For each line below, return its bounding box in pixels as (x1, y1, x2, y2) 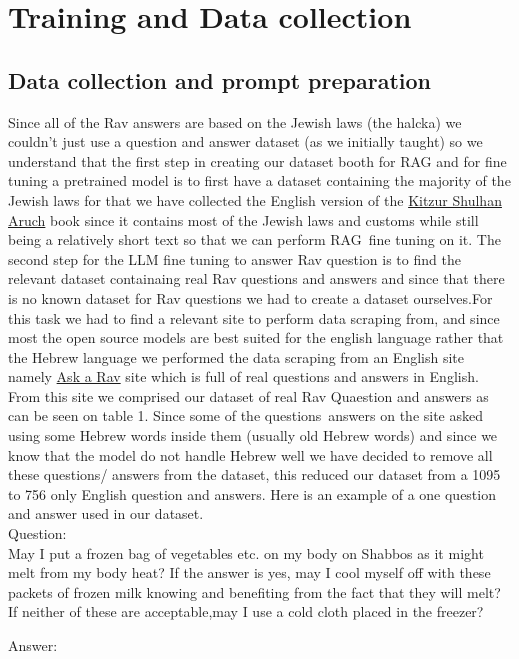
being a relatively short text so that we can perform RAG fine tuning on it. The (8, 229, 501, 250)
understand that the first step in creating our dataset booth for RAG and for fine (8, 150, 507, 171)
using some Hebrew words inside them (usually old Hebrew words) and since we (8, 425, 498, 446)
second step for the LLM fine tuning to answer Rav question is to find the (8, 248, 461, 269)
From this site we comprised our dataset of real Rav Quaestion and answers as (8, 385, 489, 406)
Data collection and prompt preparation (8, 64, 431, 95)
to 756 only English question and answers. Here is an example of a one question (8, 483, 496, 504)
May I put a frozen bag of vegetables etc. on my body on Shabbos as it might (8, 542, 484, 563)
